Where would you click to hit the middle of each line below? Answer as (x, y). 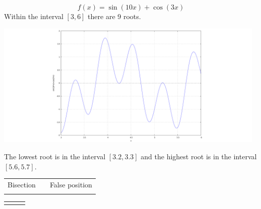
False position (71, 184)
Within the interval (34, 16)
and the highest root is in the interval (199, 156)
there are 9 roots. (114, 16)
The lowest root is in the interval (55, 156)
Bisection (22, 184)
